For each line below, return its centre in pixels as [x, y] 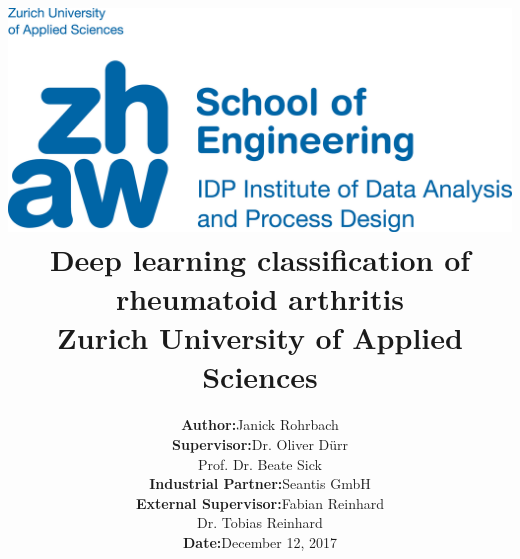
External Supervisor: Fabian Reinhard [260, 502]
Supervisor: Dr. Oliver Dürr [260, 443]
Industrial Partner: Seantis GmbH [260, 483]
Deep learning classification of [260, 258]
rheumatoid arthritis [260, 298]
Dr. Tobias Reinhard [260, 522]
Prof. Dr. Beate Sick [260, 463]
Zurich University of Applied [260, 337]
